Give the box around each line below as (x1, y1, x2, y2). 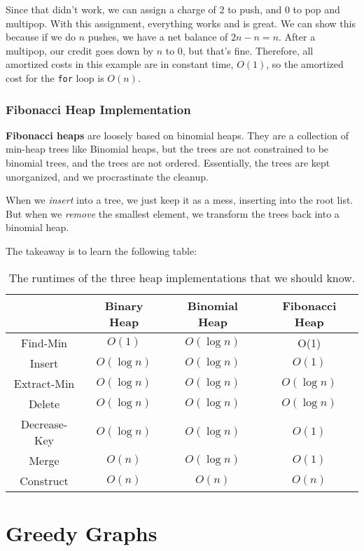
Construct (20, 472, 69, 489)
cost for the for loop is (6, 70, 104, 85)
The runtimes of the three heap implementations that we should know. (8, 269, 356, 286)
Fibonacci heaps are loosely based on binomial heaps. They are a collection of (6, 127, 349, 142)
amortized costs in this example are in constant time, (6, 57, 234, 71)
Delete (28, 395, 60, 412)
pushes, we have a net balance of (87, 29, 228, 44)
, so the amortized (266, 57, 344, 71)
